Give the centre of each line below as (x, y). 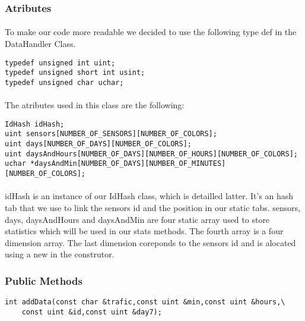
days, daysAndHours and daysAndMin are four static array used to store (137, 219)
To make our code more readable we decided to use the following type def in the (151, 32)
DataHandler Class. (40, 44)
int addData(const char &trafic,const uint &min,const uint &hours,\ (145, 302)
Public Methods (44, 280)
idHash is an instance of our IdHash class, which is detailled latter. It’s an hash (149, 196)
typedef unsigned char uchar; (64, 82)
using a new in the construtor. (60, 254)
